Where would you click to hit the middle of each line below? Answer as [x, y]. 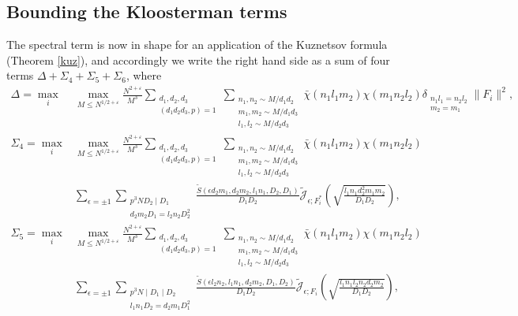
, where [144, 75]
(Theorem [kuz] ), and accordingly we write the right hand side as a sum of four [198, 59]
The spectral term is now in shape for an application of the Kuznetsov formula [197, 45]
